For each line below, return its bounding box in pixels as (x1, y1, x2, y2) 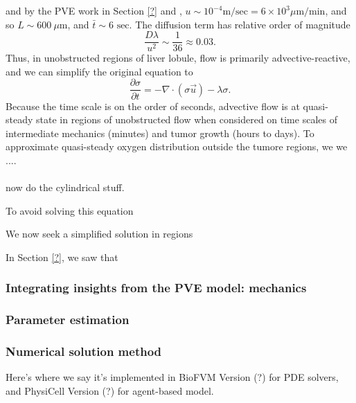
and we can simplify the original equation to (6, 64, 193, 78)
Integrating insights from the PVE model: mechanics (6, 279, 307, 296)
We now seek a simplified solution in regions (6, 226, 193, 241)
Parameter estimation (6, 311, 130, 328)
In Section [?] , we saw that (6, 249, 118, 264)
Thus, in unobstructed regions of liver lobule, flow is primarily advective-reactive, (6, 51, 350, 65)
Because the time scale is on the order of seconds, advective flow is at (6, 98, 300, 113)
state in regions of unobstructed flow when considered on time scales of (36, 112, 337, 127)
